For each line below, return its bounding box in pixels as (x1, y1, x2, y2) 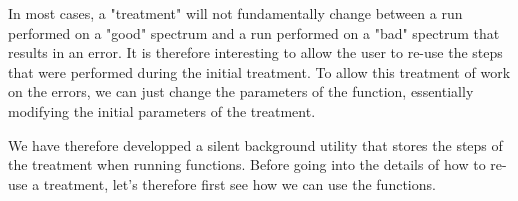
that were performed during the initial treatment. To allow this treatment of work (8, 61, 511, 82)
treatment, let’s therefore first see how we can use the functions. (43, 173, 436, 194)
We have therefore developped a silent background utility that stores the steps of (8, 134, 503, 155)
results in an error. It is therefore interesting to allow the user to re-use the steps (8, 42, 503, 63)
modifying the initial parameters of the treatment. (8, 100, 316, 121)
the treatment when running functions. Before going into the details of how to (8, 154, 486, 175)
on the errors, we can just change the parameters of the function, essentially (8, 81, 474, 102)
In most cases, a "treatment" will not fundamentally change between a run (8, 3, 463, 23)
